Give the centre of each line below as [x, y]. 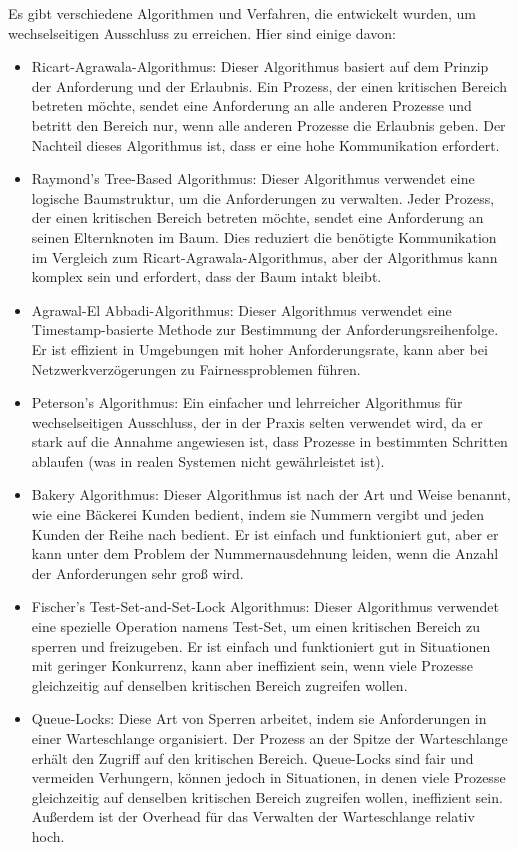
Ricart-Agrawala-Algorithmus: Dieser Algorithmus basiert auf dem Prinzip [260, 66]
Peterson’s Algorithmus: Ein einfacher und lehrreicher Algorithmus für [247, 402]
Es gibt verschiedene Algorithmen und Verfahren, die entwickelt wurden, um [242, 13]
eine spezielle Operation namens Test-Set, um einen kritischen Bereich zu [255, 626]
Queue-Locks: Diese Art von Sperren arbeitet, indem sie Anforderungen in [259, 718]
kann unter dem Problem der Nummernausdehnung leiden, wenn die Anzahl [265, 553]
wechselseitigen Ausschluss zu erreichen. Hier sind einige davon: [202, 32]
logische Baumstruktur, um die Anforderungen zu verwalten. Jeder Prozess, [263, 197]
